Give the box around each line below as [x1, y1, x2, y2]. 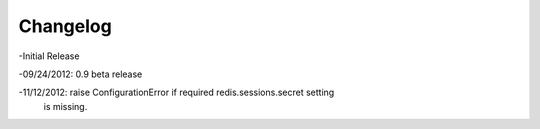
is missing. [43, 100, 88, 112]
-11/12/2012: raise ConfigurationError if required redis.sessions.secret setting [18, 86, 335, 99]
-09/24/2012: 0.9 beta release [18, 68, 143, 80]
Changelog [18, 15, 112, 37]
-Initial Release [18, 50, 80, 62]
